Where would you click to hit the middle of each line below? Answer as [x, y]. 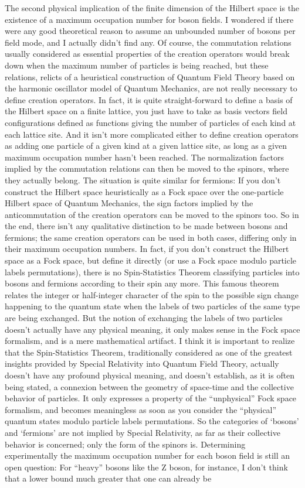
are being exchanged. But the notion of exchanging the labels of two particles [144, 318]
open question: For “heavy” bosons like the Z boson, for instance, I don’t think [146, 467]
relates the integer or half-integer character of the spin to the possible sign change [152, 294]
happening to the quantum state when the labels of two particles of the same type [152, 306]
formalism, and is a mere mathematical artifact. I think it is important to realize [150, 341]
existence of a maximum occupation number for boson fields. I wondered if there [149, 19]
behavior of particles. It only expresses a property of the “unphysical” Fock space [151, 398]
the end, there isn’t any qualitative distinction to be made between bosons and [146, 226]
